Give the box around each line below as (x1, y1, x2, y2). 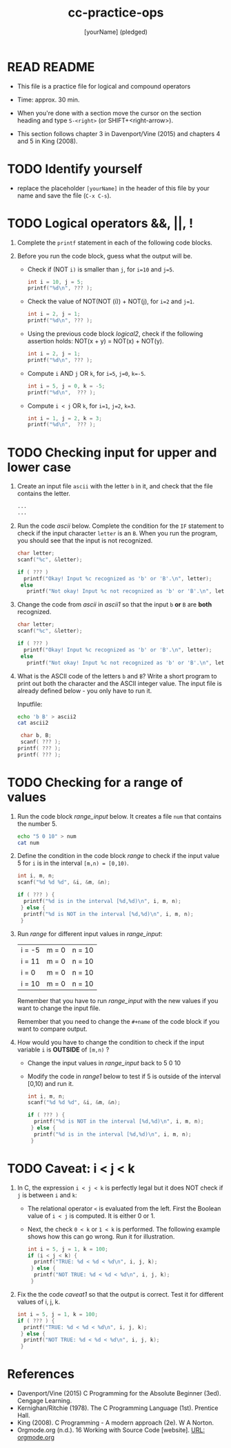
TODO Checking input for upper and (7, 444, 217, 460)
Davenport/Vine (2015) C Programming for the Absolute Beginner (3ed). (17, 1389, 221, 1398)
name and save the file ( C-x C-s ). (17, 191, 112, 200)
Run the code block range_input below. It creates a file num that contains (17, 812, 222, 820)
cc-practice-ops (68, 5, 164, 21)
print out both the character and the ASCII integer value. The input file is (17, 679, 222, 687)
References (7, 1366, 74, 1382)
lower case (7, 459, 71, 475)
